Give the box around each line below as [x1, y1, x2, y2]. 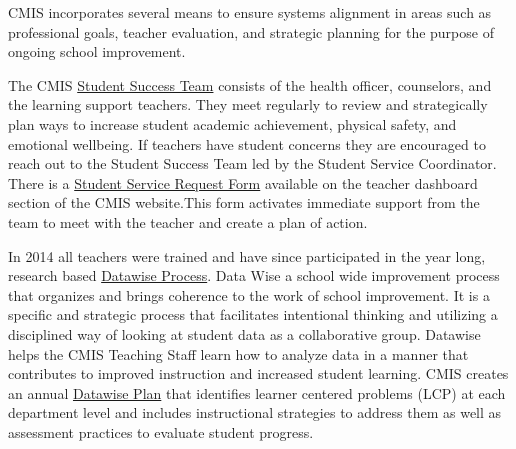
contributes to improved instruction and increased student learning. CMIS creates [8, 363, 509, 384]
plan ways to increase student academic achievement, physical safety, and [8, 113, 457, 134]
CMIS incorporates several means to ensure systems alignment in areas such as [8, 2, 492, 22]
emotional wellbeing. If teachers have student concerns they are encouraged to [8, 133, 486, 154]
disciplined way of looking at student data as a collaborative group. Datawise [8, 323, 481, 344]
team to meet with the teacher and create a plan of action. [8, 211, 368, 232]
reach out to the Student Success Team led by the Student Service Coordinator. [8, 153, 497, 174]
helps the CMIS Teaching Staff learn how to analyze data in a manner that [8, 343, 469, 364]
